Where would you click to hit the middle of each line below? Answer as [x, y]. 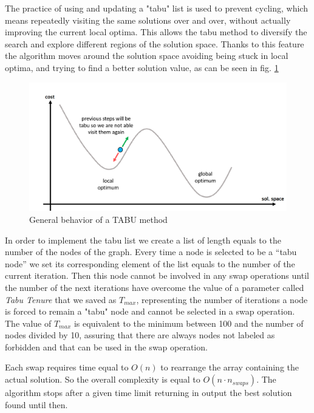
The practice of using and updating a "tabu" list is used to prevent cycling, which [156, 8]
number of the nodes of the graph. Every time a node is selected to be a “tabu [151, 252]
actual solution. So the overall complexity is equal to [103, 379]
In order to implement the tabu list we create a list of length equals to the [143, 240]
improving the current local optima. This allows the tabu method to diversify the [156, 32]
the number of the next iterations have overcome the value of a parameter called [155, 287]
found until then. [36, 404]
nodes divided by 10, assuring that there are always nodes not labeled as [140, 335]
